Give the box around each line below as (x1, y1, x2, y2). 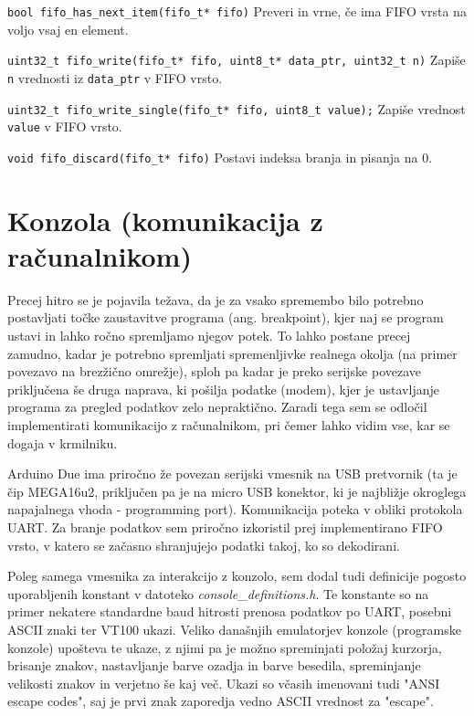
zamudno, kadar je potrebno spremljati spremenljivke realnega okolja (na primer (7, 343, 458, 363)
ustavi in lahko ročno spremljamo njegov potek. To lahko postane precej (7, 326, 411, 345)
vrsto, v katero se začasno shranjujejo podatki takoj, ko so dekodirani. (7, 535, 400, 554)
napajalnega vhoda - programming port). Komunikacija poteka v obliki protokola (7, 500, 463, 519)
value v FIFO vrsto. (7, 117, 122, 136)
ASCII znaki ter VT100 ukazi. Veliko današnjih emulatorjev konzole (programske (7, 619, 461, 638)
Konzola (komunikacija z (7, 201, 323, 238)
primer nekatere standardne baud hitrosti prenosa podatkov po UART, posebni (7, 602, 452, 621)
